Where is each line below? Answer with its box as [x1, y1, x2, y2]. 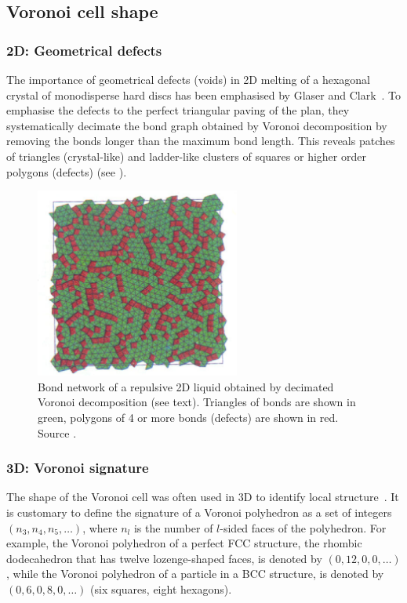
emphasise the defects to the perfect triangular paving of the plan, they [6, 102, 350, 118]
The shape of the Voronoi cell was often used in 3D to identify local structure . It [6, 489, 399, 505]
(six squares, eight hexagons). [90, 580, 232, 597]
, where [82, 519, 118, 536]
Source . [38, 424, 77, 441]
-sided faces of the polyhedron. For [220, 519, 387, 536]
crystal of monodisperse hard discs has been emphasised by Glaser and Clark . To [6, 86, 402, 103]
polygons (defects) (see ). [6, 163, 127, 180]
